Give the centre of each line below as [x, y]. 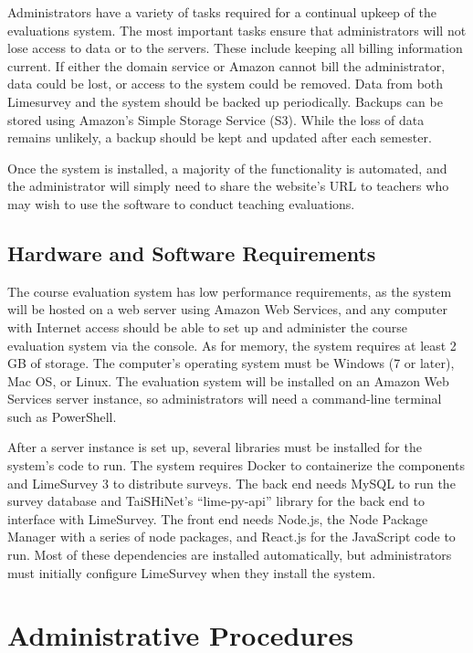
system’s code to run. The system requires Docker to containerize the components [236, 465]
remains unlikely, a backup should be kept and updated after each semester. [220, 137]
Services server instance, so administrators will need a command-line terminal [225, 399]
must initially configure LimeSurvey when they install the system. [192, 572]
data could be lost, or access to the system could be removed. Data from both [226, 84]
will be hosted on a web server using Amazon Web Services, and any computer [227, 309]
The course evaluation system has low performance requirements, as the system [230, 291]
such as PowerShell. [62, 416]
